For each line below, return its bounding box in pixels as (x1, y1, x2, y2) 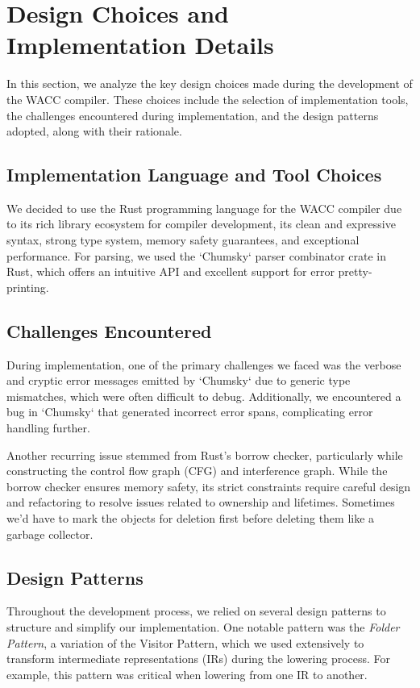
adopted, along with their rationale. (6, 123, 182, 140)
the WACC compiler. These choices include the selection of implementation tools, (6, 90, 409, 107)
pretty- (338, 263, 372, 280)
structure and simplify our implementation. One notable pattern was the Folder (6, 618, 400, 635)
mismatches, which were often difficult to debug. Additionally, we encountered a (6, 387, 401, 404)
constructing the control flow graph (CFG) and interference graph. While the (6, 462, 388, 479)
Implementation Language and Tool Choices (6, 162, 382, 187)
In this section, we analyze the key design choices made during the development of (6, 75, 413, 92)
